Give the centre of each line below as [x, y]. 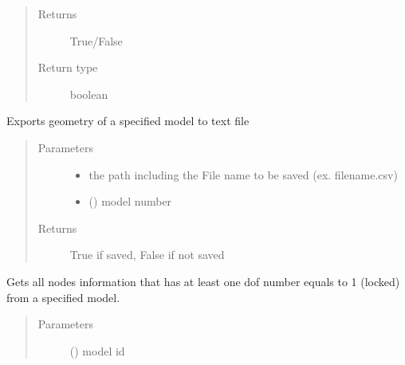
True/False [96, 40]
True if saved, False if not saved [147, 255]
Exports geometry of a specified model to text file [128, 121]
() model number [130, 201]
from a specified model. [63, 297]
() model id [97, 350]
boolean [89, 94]
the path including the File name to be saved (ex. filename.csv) [243, 174]
